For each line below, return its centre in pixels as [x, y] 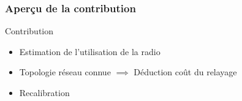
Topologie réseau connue [65, 72]
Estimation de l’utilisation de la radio [90, 51]
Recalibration [44, 92]
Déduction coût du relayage [185, 72]
